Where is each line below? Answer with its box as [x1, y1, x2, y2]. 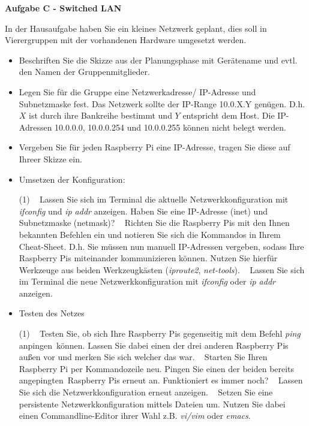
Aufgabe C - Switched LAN [5, 2, 122, 14]
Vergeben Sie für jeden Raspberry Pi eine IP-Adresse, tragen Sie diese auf [19, 141, 290, 153]
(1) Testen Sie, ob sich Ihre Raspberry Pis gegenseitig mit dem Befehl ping [19, 327, 301, 340]
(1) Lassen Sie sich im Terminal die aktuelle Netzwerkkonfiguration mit [19, 193, 289, 206]
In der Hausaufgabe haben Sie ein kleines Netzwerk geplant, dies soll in [5, 22, 267, 34]
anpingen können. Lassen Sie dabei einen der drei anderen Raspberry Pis [19, 339, 289, 351]
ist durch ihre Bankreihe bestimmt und [29, 109, 172, 122]
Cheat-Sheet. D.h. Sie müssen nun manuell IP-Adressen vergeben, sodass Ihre [19, 240, 304, 252]
